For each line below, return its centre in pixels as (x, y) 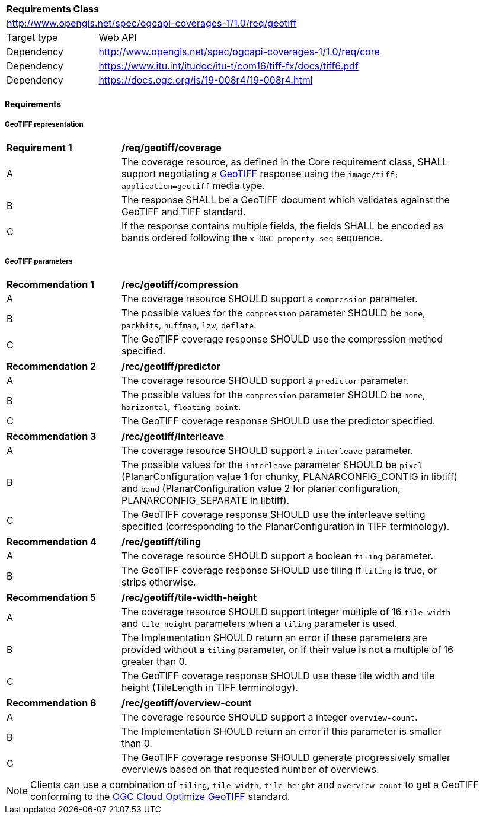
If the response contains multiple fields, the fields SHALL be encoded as (283, 226)
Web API (118, 37)
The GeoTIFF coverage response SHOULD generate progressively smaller (286, 758)
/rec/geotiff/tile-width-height (189, 598)
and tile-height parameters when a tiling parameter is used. (260, 624)
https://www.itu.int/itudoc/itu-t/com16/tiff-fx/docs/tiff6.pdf (228, 66)
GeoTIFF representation (44, 124)
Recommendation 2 (51, 367)
